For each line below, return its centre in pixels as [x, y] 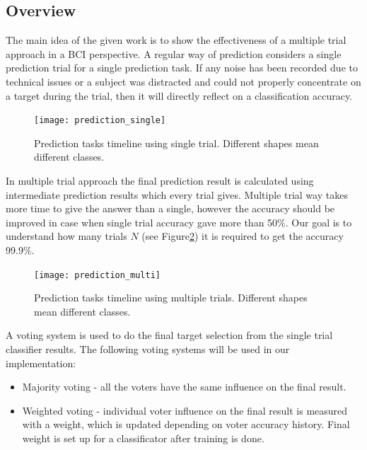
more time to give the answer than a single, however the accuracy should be [170, 208]
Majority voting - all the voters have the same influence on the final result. [184, 387]
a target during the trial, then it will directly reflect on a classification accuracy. [179, 95]
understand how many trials [66, 236]
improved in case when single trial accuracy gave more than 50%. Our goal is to [179, 222]
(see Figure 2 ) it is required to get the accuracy [243, 236]
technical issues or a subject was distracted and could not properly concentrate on [183, 81]
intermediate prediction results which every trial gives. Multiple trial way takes [177, 194]
